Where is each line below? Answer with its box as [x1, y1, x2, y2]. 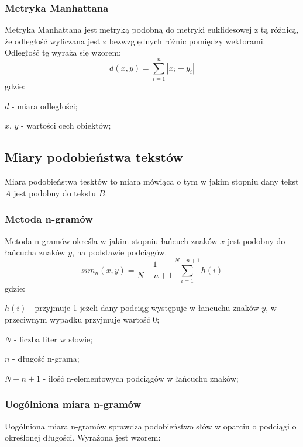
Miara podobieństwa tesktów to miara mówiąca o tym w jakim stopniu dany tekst [5, 175, 299, 188]
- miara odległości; [11, 99, 78, 112]
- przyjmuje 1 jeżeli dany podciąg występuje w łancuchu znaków [29, 302, 259, 314]
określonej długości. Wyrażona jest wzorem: [5, 431, 161, 443]
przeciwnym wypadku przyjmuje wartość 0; [5, 313, 160, 325]
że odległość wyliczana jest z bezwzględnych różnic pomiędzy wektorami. [5, 34, 266, 47]
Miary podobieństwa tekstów [5, 148, 183, 166]
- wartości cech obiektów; [21, 119, 111, 131]
